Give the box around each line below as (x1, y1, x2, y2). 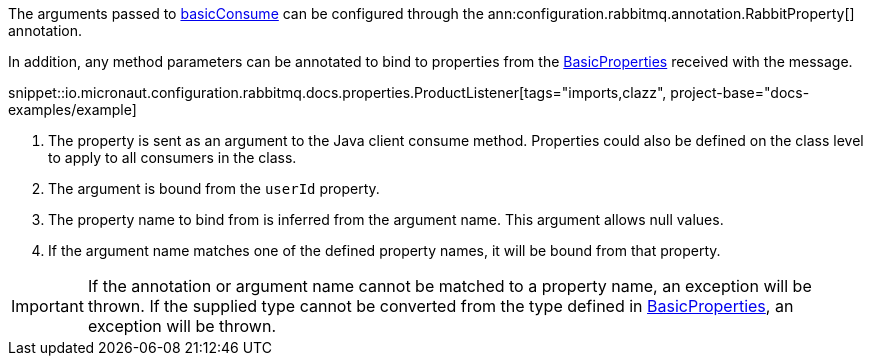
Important (11, 296, 84, 316)
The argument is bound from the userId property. (48, 180, 380, 197)
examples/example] (8, 101, 137, 118)
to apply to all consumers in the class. (48, 149, 297, 166)
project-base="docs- (670, 84, 810, 101)
